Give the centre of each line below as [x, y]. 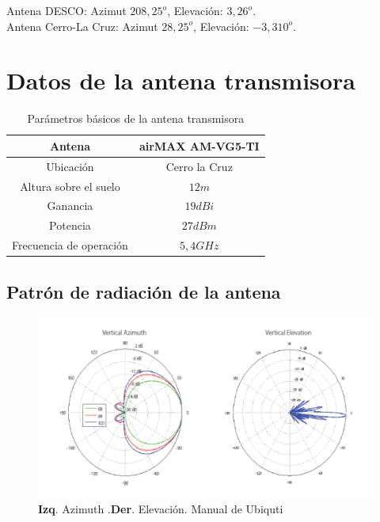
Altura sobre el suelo [70, 186]
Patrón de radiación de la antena [144, 291]
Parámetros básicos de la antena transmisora [136, 118]
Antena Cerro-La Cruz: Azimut [82, 26]
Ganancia [70, 206]
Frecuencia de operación [70, 245]
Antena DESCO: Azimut [66, 10]
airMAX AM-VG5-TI [199, 145]
